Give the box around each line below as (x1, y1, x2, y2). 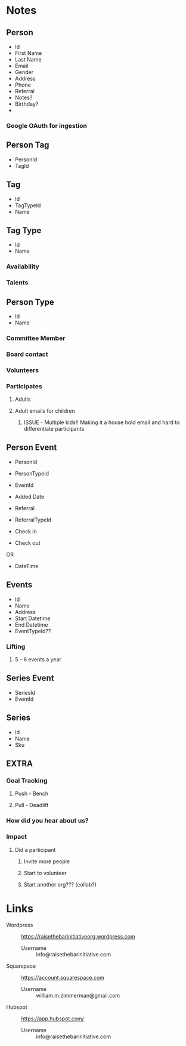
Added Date (14, 493, 45, 500)
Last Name (14, 56, 42, 63)
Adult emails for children (14, 407, 76, 415)
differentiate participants (23, 425, 85, 432)
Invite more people (23, 858, 70, 865)
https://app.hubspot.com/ (21, 1015, 85, 1022)
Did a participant (14, 846, 56, 853)
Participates (6, 382, 43, 390)
